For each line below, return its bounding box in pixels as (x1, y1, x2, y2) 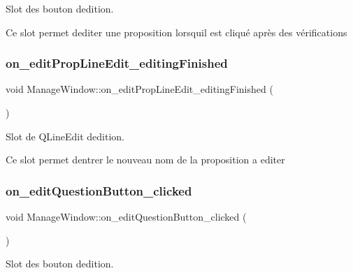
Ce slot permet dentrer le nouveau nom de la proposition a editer (6, 152, 285, 167)
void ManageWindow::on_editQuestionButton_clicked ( (6, 209, 247, 223)
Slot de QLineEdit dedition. (6, 128, 124, 143)
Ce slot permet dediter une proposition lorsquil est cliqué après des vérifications (6, 24, 347, 39)
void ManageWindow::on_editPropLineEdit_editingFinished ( (6, 82, 273, 96)
